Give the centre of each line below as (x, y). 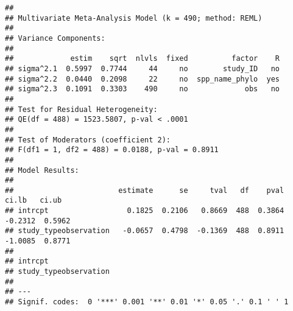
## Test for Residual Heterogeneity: (81, 109)
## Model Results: (42, 170)
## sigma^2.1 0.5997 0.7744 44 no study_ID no (143, 68)
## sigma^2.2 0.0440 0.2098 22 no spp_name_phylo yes (143, 79)
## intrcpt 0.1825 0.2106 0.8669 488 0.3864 (145, 211)
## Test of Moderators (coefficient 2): (88, 140)
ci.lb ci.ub (34, 201)
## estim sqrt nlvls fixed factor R (143, 59)
